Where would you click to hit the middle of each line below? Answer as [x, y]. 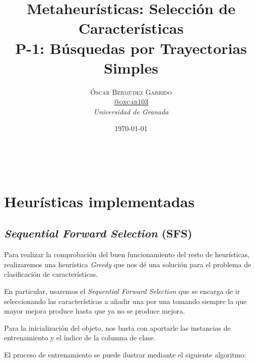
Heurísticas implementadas [99, 201]
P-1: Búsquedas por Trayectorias [131, 48]
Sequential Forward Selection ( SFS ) [98, 233]
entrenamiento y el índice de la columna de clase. [80, 338]
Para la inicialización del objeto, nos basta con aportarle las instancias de [117, 327]
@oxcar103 [131, 102]
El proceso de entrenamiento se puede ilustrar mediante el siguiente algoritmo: [125, 354]
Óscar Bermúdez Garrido [131, 92]
